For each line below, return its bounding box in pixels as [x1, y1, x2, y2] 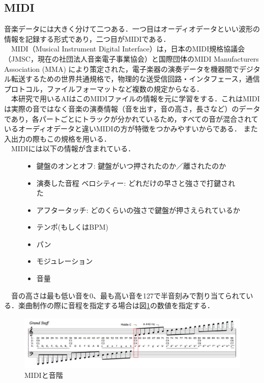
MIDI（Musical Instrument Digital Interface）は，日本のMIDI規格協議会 [11, 43, 245, 54]
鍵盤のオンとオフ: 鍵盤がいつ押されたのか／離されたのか [36, 160, 226, 171]
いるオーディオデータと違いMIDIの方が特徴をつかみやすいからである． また [4, 123, 258, 134]
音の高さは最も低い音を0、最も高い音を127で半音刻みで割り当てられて [11, 290, 246, 300]
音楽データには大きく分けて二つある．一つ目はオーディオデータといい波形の [4, 23, 260, 34]
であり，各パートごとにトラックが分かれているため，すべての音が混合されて [4, 113, 258, 124]
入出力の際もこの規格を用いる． [4, 133, 111, 144]
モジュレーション [36, 256, 93, 266]
